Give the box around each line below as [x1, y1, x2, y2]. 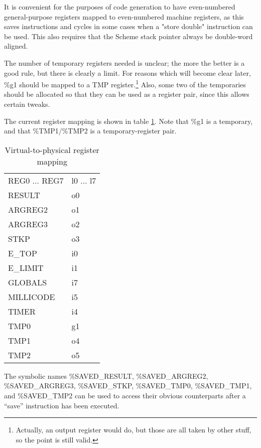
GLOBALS [8, 276, 47, 288]
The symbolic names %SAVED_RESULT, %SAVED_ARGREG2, [4, 370, 208, 381]
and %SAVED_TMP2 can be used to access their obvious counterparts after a [4, 390, 246, 400]
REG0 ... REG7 [8, 174, 64, 186]
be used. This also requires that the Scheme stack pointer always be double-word [4, 31, 253, 41]
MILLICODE [8, 290, 55, 303]
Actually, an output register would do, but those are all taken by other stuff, [16, 424, 251, 435]
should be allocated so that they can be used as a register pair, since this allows [4, 89, 249, 99]
